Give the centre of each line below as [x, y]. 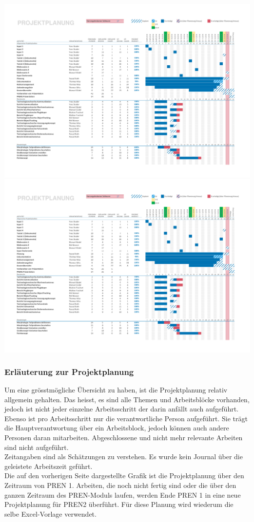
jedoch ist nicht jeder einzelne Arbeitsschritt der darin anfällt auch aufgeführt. [122, 409]
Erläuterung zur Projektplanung [69, 371]
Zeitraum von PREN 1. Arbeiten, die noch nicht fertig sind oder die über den [120, 485]
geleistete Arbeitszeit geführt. [49, 466]
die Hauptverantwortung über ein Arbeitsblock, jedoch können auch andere [117, 428]
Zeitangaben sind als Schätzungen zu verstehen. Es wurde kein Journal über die [124, 457]
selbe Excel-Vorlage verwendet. [50, 513]
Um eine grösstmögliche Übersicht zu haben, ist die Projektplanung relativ [116, 390]
